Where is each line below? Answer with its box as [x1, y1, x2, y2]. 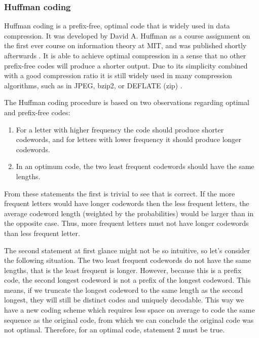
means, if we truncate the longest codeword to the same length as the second [4, 284, 243, 295]
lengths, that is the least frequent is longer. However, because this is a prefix [4, 264, 242, 275]
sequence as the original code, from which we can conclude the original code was [4, 314, 254, 325]
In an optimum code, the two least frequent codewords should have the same [16, 161, 254, 172]
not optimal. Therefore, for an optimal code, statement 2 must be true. [4, 324, 225, 335]
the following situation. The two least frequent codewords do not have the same [4, 255, 251, 265]
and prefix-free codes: [4, 107, 70, 117]
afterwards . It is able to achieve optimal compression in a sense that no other [4, 50, 246, 60]
